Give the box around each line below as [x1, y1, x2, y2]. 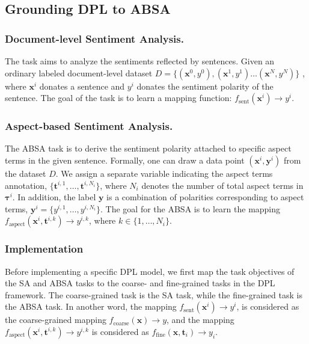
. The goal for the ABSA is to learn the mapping [100, 202, 281, 215]
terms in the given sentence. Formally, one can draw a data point [5, 154, 245, 166]
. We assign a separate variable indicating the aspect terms [55, 167, 273, 179]
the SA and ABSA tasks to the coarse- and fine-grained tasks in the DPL [5, 277, 275, 289]
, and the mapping [167, 313, 234, 326]
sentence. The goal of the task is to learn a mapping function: [5, 91, 232, 104]
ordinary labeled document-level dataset [5, 66, 153, 79]
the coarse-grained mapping [5, 313, 106, 326]
